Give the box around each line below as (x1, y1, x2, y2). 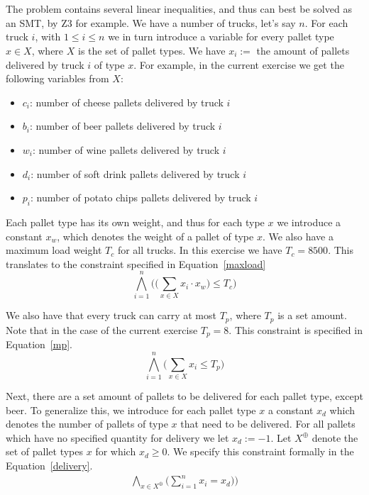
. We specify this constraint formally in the (167, 444, 354, 459)
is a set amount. (277, 308, 347, 323)
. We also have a (262, 228, 334, 243)
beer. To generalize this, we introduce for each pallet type (6, 402, 256, 417)
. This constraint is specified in (228, 322, 363, 337)
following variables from (6, 71, 109, 86)
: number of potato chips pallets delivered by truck (31, 190, 251, 205)
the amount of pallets (256, 43, 350, 57)
